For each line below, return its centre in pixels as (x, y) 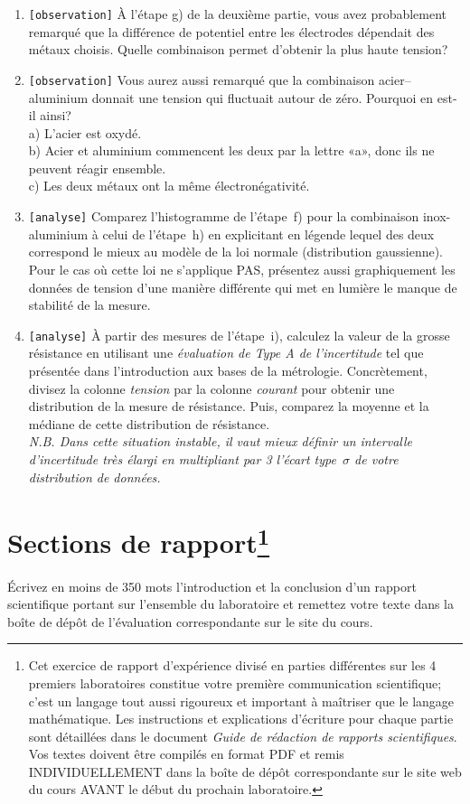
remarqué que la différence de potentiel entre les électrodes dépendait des (231, 31)
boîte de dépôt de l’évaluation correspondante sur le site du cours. (190, 621)
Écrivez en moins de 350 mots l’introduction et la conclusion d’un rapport (212, 586)
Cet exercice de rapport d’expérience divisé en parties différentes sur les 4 (232, 665)
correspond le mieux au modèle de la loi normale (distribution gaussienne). (236, 252)
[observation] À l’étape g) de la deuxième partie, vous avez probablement (238, 14)
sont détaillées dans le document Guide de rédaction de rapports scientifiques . (243, 736)
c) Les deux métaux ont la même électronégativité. (169, 186)
